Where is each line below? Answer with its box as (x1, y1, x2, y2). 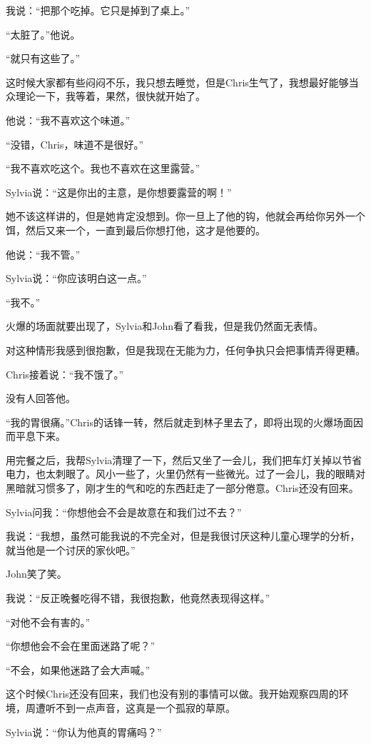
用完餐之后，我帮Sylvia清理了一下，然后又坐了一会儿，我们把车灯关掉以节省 (6, 452, 362, 467)
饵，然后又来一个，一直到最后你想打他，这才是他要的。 (6, 222, 265, 237)
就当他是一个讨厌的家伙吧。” (6, 542, 136, 557)
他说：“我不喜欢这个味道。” (6, 112, 131, 127)
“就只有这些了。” (6, 51, 81, 66)
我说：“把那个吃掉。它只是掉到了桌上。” (6, 3, 190, 17)
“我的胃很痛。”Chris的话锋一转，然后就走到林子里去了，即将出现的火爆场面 (6, 414, 354, 429)
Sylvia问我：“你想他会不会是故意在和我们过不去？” (6, 504, 242, 519)
